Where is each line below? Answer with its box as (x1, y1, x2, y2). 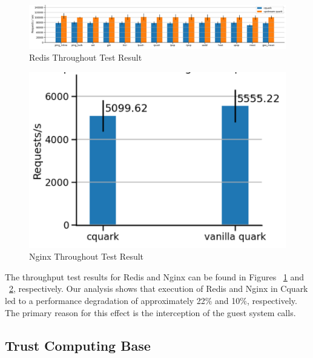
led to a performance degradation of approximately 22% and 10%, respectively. (5, 294, 297, 306)
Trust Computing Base (5, 336, 151, 354)
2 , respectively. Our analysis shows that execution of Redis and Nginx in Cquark (9, 282, 308, 295)
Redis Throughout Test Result (29, 51, 142, 64)
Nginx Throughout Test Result (29, 250, 144, 263)
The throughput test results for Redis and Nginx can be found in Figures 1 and (5, 270, 305, 283)
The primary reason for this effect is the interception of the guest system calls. (5, 306, 296, 319)
